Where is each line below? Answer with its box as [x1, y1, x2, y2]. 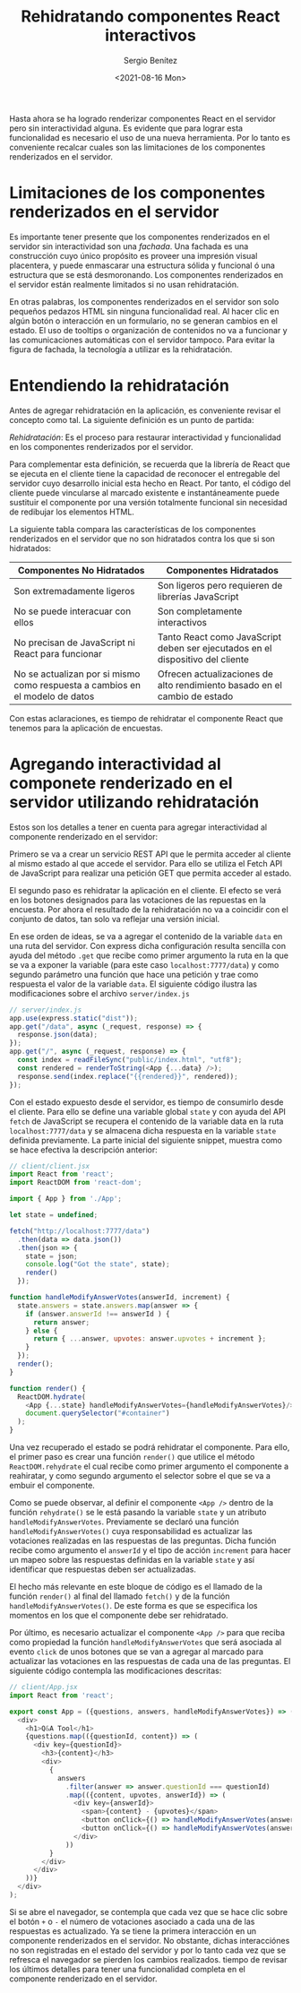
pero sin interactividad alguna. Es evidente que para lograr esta [9, 123, 244, 134]
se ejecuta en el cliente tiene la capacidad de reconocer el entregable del [9, 468, 280, 479]
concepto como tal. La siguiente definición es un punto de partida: [9, 414, 254, 425]
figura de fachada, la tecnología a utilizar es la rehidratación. [9, 343, 233, 355]
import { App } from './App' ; [9, 1195, 123, 1204]
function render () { [9, 1384, 87, 1393]
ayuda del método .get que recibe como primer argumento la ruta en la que [9, 950, 289, 961]
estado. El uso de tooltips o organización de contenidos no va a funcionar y [9, 324, 288, 335]
